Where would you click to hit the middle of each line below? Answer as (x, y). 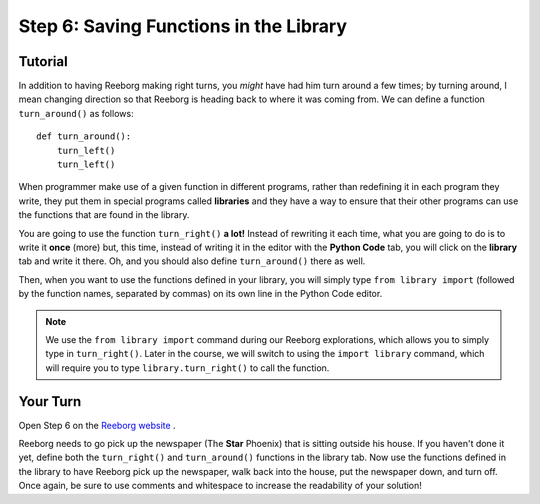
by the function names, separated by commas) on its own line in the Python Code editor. (200, 294)
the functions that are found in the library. (104, 215)
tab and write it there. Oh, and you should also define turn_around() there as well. (192, 261)
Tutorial (43, 61)
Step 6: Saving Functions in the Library (183, 26)
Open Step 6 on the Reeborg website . (97, 425)
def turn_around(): (84, 136)
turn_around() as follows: (76, 113)
